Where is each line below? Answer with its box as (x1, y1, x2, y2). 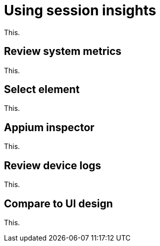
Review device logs (4, 159, 102, 172)
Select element (4, 83, 80, 96)
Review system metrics (4, 45, 122, 58)
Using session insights (4, 2, 157, 19)
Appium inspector (4, 121, 95, 134)
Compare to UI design (4, 197, 113, 210)
